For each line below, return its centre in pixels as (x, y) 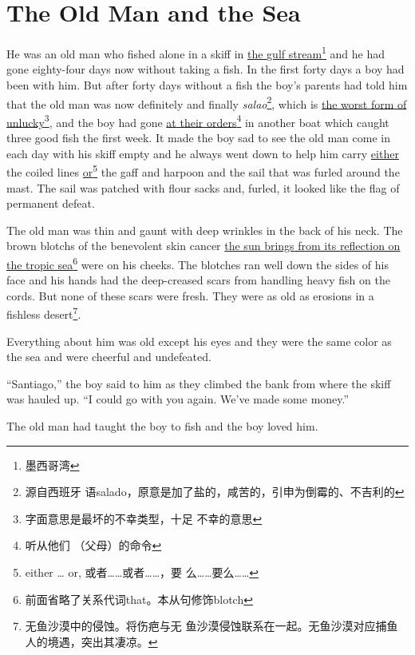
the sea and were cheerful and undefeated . (109, 357)
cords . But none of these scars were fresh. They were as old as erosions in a (190, 295)
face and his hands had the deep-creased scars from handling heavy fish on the (198, 280)
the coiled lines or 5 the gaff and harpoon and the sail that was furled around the (203, 171)
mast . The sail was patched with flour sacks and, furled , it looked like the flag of (203, 187)
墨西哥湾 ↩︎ (52, 464)
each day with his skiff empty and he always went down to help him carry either (203, 153)
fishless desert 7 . (44, 313)
